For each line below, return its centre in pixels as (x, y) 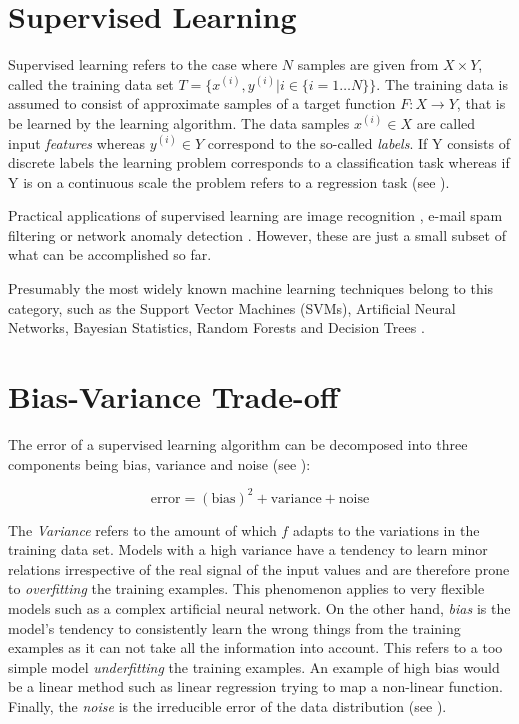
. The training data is (442, 83)
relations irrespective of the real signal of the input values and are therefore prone (259, 568)
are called (446, 122)
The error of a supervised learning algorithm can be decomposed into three (238, 443)
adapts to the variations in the (386, 529)
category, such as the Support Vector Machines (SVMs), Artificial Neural (232, 307)
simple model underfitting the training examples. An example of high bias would (254, 666)
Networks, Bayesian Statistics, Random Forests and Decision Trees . (216, 327)
